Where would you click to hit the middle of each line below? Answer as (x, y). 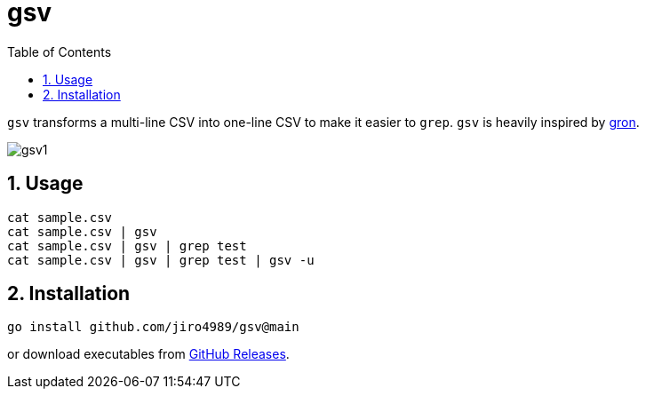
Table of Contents (60, 51)
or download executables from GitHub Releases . (148, 354)
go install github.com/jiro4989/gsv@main (153, 327)
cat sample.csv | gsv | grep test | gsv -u (161, 260)
